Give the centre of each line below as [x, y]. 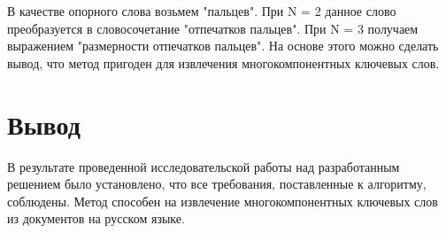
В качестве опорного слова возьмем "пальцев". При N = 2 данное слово [202, 11]
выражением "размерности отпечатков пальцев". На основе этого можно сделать [223, 46]
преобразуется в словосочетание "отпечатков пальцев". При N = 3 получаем [213, 28]
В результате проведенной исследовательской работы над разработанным [204, 166]
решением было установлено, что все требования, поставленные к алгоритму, [217, 184]
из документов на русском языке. [96, 218]
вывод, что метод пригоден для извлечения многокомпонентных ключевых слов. [223, 62]
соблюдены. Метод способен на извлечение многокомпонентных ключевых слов [223, 201]
